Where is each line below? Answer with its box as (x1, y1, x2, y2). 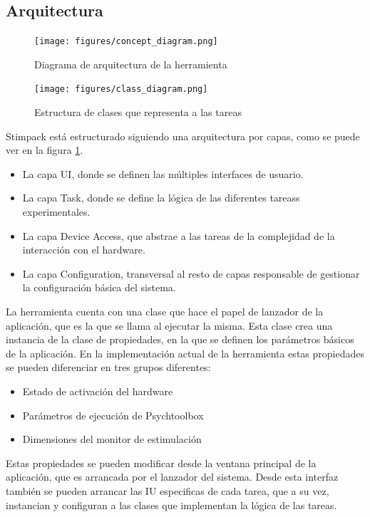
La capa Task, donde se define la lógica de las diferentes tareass (22, 190, 300, 205)
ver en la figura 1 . (6, 142, 83, 157)
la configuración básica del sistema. (22, 280, 176, 295)
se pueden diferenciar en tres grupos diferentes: (6, 360, 211, 375)
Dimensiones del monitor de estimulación (22, 432, 202, 446)
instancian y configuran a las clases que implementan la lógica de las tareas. (6, 497, 337, 512)
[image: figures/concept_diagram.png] (34, 36, 218, 47)
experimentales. (22, 204, 91, 219)
